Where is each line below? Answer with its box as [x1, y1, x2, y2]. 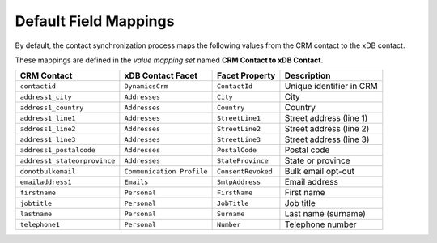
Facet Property [216, 70, 276, 81]
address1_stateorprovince [19, 156, 116, 165]
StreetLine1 [216, 113, 261, 122]
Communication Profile [124, 167, 208, 176]
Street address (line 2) [284, 123, 370, 134]
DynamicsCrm [124, 82, 169, 91]
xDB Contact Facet [124, 70, 198, 81]
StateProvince [216, 156, 269, 165]
